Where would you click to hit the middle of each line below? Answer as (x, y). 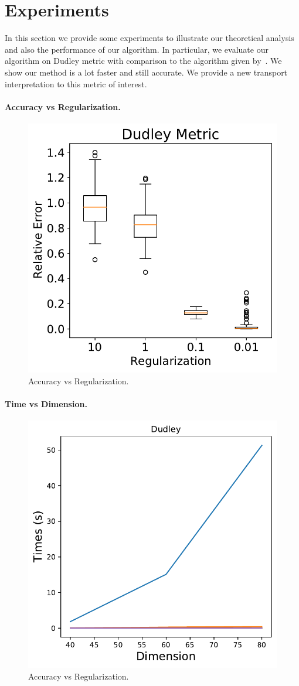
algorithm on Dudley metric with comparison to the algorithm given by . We (143, 61)
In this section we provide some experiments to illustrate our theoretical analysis (149, 38)
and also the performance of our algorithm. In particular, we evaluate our (137, 49)
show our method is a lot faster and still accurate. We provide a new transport (146, 72)
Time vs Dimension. (46, 403)
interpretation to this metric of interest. (76, 83)
